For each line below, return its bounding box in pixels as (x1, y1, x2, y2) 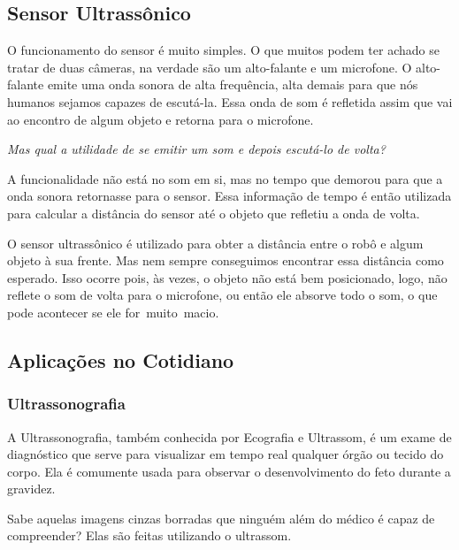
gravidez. (7, 479, 56, 498)
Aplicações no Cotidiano (7, 346, 234, 373)
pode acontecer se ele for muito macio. (7, 302, 219, 321)
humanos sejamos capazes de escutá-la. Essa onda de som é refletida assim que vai (7, 92, 453, 111)
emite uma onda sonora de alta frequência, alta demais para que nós (47, 75, 418, 94)
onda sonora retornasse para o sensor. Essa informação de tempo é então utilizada (7, 187, 452, 205)
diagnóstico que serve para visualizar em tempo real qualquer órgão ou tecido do (7, 445, 444, 463)
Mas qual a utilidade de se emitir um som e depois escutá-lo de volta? (7, 140, 386, 158)
